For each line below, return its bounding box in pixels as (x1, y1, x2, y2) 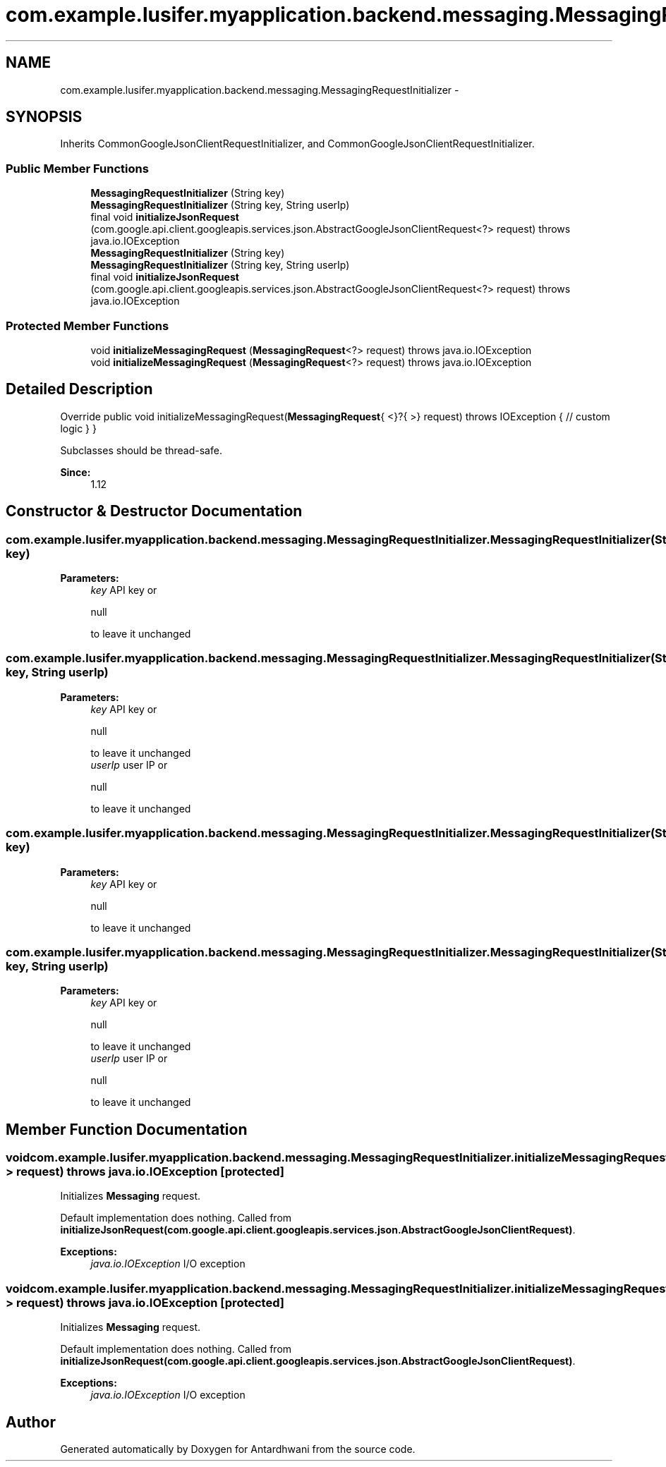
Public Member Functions (6, 161, 149, 176)
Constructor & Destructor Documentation (6, 502, 303, 521)
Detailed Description (6, 380, 153, 398)
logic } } (60, 422, 97, 434)
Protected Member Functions (6, 318, 169, 333)
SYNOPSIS (6, 108, 83, 126)
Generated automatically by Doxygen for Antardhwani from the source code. (60, 1443, 416, 1456)
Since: (60, 465, 91, 478)
